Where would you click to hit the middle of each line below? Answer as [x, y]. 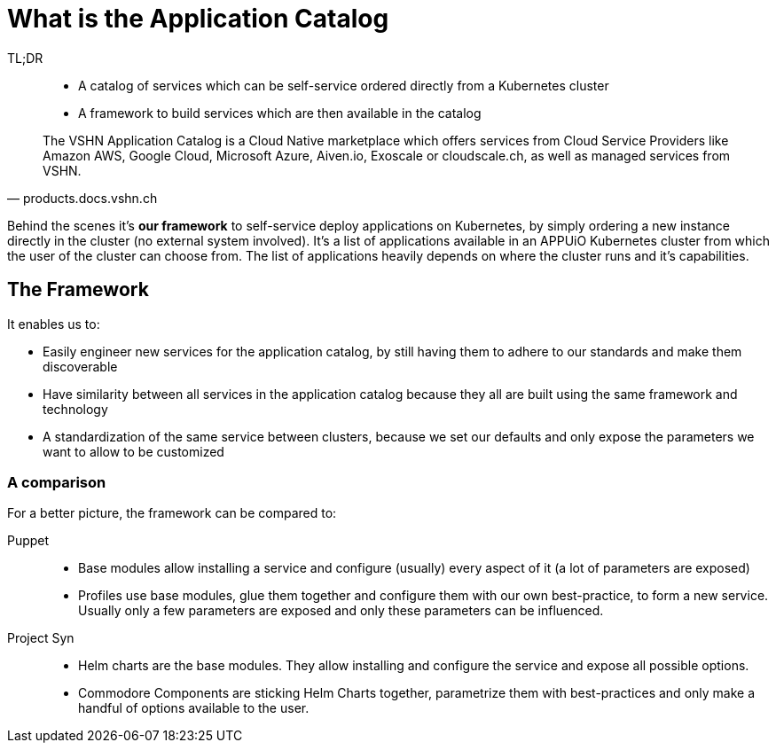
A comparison [57, 482]
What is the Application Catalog [198, 19]
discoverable [80, 366]
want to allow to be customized [133, 451]
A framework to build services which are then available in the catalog [280, 113]
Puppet [28, 541]
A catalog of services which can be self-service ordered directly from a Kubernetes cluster [344, 85]
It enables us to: [54, 324]
